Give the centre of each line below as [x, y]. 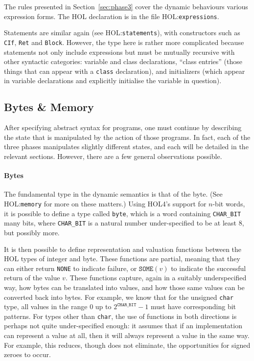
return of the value [32, 278]
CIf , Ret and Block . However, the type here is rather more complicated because [124, 42]
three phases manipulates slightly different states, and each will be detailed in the [126, 147]
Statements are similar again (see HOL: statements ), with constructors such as [122, 33]
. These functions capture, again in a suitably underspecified [156, 278]
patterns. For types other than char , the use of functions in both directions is [120, 316]
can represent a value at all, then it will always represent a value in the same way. [127, 335]
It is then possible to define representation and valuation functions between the [123, 249]
